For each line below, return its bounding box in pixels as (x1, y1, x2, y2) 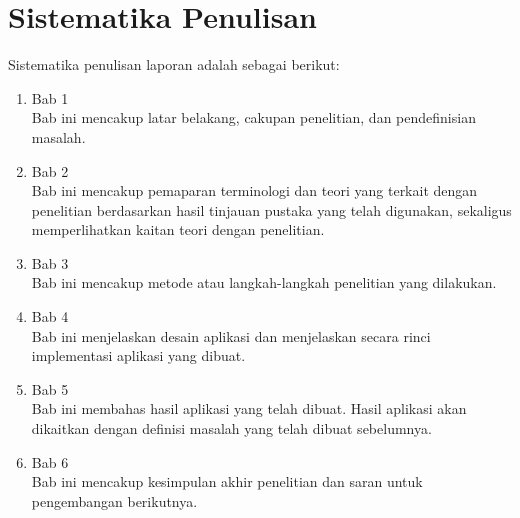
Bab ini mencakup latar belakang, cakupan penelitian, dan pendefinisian (31, 107, 476, 128)
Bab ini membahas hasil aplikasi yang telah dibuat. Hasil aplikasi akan (31, 398, 467, 419)
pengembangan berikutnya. (31, 490, 198, 511)
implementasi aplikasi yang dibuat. (31, 345, 246, 366)
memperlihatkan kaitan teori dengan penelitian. (31, 219, 325, 240)
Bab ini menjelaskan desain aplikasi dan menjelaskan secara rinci (31, 325, 431, 346)
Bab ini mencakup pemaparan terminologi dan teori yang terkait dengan (31, 180, 478, 201)
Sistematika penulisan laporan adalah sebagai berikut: (8, 54, 340, 75)
